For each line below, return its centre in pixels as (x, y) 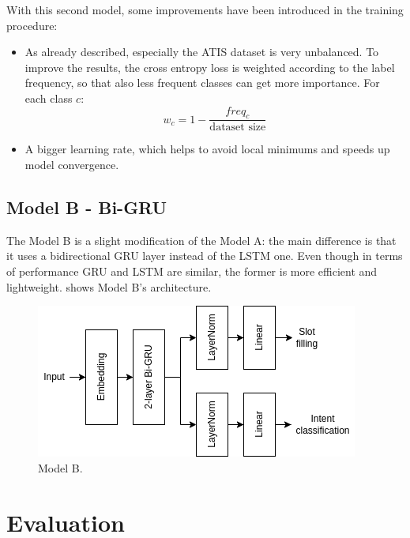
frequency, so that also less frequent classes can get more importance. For (202, 83)
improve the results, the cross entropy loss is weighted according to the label (210, 67)
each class (49, 98)
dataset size (238, 128)
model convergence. (72, 164)
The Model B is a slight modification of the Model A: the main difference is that (201, 240)
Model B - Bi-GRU (87, 207)
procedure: (32, 25)
